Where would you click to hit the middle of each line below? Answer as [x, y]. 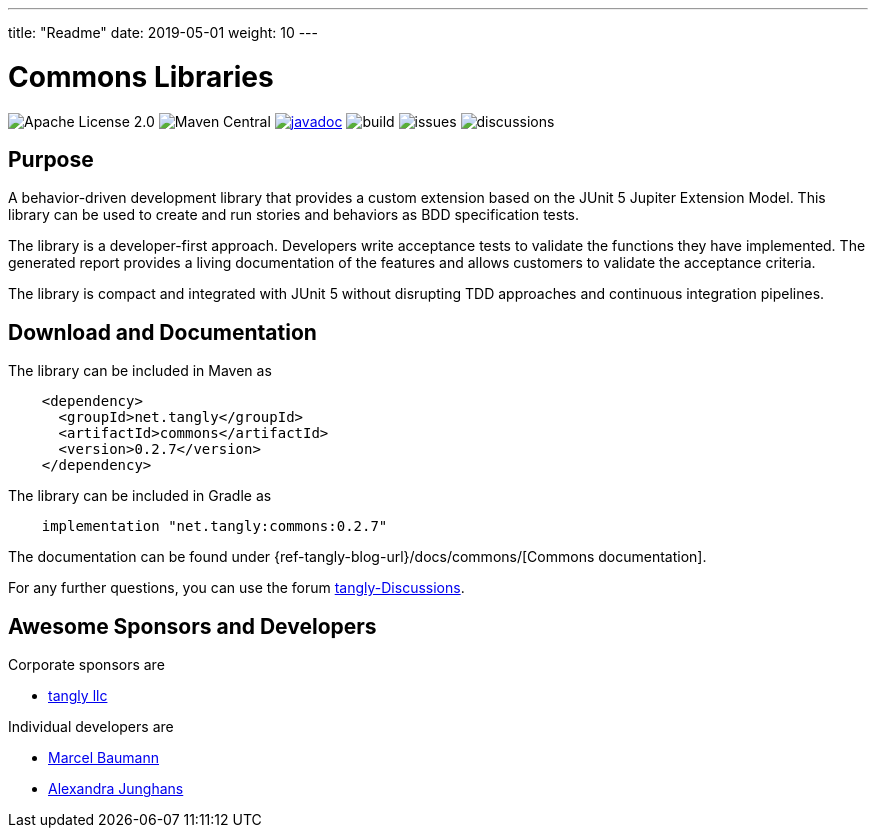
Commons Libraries [141, 76]
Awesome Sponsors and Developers [192, 626]
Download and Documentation [162, 332]
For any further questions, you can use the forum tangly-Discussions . [236, 588]
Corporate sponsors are [86, 665]
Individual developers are [91, 727]
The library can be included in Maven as [140, 371]
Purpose [51, 159]
